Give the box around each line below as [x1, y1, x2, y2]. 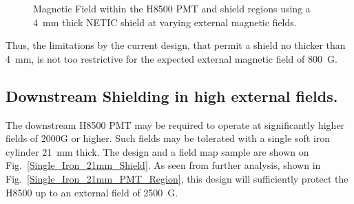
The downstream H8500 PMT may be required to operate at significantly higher [6, 117, 345, 132]
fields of [6, 131, 39, 145]
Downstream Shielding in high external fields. [6, 85, 338, 106]
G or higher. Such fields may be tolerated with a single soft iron [60, 131, 331, 145]
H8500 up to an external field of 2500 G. [6, 185, 178, 199]
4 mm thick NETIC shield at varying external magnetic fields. [33, 14, 297, 29]
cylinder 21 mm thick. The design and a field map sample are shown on [6, 144, 309, 159]
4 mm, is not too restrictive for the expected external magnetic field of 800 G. [6, 51, 337, 65]
